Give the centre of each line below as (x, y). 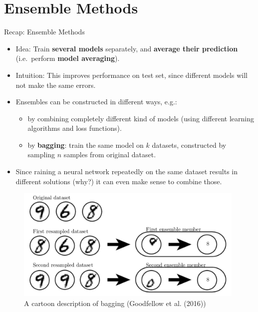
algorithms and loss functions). (75, 128)
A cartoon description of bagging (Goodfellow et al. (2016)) (115, 303)
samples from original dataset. (110, 155)
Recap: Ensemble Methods (44, 32)
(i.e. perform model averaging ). (68, 58)
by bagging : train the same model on (86, 145)
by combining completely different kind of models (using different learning (141, 118)
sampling (41, 155)
